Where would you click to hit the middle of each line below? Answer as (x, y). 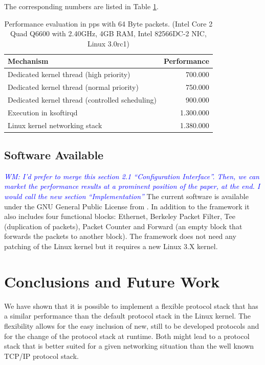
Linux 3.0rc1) (108, 43)
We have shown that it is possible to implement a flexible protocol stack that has (131, 306)
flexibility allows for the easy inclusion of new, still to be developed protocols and (132, 325)
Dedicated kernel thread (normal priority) (73, 87)
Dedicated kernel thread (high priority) (69, 74)
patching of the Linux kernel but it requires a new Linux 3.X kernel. (111, 246)
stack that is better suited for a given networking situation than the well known (129, 346)
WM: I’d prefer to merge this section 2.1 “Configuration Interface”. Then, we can (132, 176)
